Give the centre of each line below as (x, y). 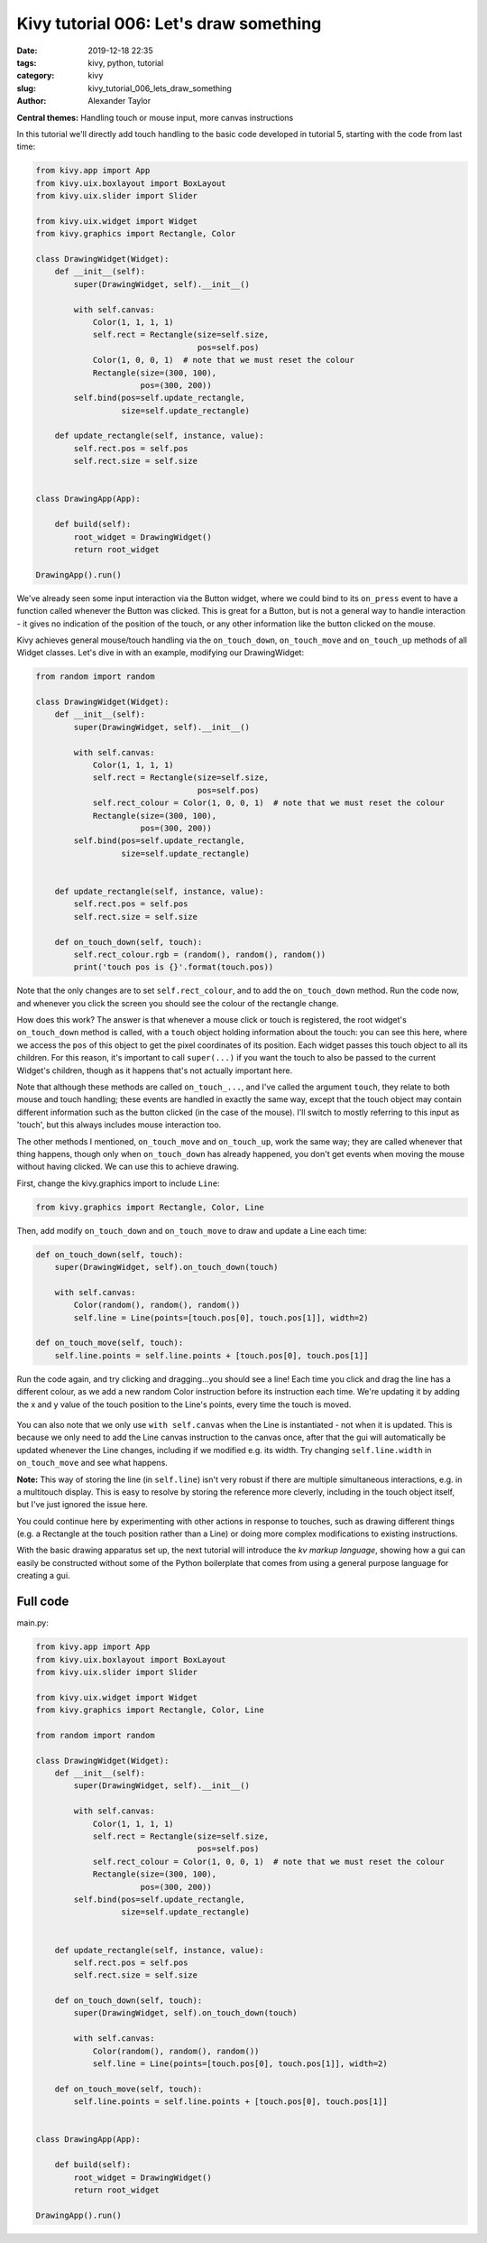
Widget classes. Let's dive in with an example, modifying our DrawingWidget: (161, 653)
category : (36, 76)
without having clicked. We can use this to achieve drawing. (128, 1167)
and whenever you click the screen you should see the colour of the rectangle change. (178, 1003)
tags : (27, 62)
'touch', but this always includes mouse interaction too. (119, 1125)
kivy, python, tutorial (126, 62)
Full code (43, 1602)
